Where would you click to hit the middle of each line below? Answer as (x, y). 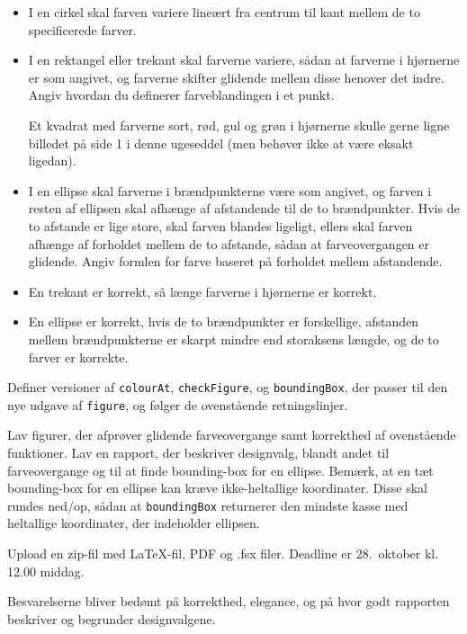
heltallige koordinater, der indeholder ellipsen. (134, 523)
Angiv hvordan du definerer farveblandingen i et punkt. (181, 95)
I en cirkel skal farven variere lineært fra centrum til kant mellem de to (224, 12)
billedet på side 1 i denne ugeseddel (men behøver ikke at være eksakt (221, 143)
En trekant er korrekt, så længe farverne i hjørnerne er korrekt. (202, 291)
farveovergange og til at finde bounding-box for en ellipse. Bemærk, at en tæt (220, 470)
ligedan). (52, 161)
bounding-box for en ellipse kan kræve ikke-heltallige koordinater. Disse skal (217, 488)
